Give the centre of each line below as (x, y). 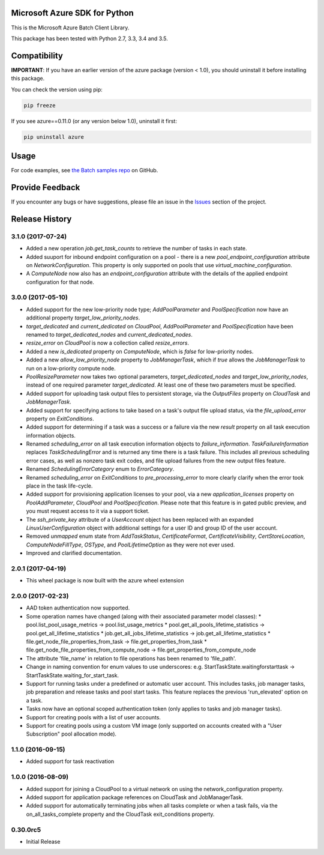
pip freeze (40, 105)
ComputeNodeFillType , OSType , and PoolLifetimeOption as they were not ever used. (130, 545)
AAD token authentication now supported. (78, 608)
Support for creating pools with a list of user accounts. (94, 717)
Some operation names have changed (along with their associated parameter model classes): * (144, 616)
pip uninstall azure (54, 137)
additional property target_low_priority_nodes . (83, 318)
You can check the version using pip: (57, 89)
